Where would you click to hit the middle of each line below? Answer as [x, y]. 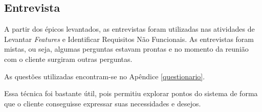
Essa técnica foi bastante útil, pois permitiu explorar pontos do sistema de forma [131, 93]
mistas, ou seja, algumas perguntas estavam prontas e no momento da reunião [126, 49]
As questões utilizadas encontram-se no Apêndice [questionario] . [105, 76]
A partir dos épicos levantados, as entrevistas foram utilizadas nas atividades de [129, 29]
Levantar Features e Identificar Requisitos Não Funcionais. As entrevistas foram [129, 39]
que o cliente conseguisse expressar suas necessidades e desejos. [103, 103]
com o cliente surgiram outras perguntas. [68, 59]
